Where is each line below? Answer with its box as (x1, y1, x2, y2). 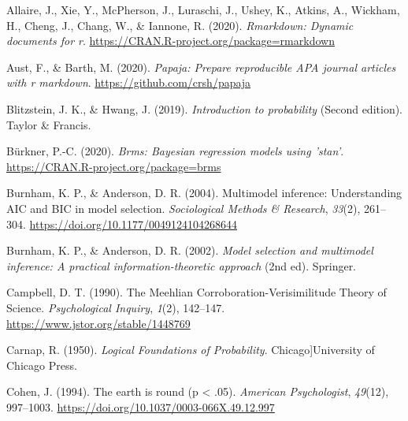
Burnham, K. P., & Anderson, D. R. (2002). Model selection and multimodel (6, 242, 373, 259)
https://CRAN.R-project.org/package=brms (6, 158, 221, 174)
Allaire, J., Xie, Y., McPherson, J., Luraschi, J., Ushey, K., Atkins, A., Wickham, (6, 2, 400, 17)
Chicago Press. (6, 356, 77, 373)
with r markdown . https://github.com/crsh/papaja (6, 74, 251, 91)
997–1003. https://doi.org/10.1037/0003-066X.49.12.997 (6, 398, 275, 415)
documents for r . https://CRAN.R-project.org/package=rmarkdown (6, 32, 335, 49)
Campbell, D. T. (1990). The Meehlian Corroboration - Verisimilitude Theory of (6, 284, 387, 300)
